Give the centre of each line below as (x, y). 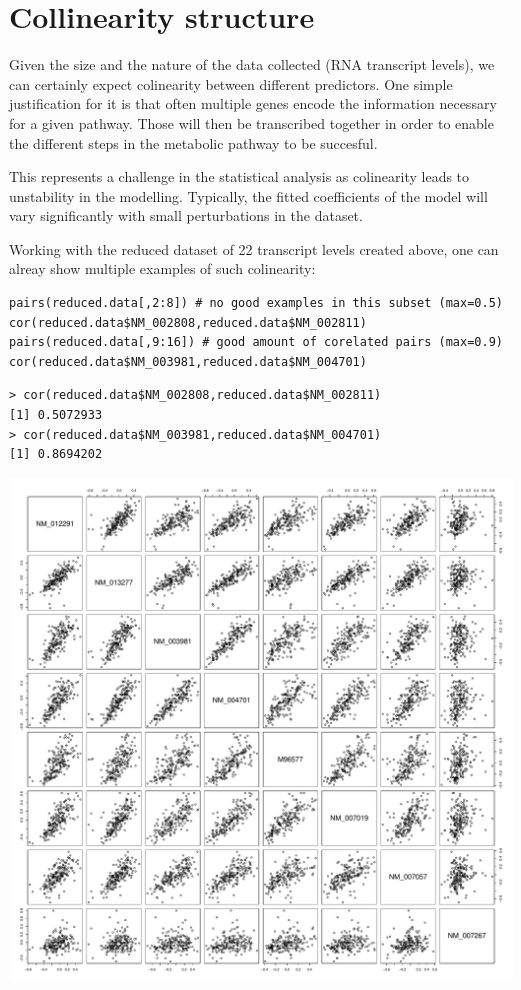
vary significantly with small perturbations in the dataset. (186, 215)
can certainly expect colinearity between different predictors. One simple (231, 83)
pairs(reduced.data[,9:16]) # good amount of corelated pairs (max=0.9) (256, 342)
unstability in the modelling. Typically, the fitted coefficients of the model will (248, 195)
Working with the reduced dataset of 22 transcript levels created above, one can (254, 248)
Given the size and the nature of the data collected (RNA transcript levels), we (252, 64)
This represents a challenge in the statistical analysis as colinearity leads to (239, 176)
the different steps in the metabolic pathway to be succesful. (193, 142)
